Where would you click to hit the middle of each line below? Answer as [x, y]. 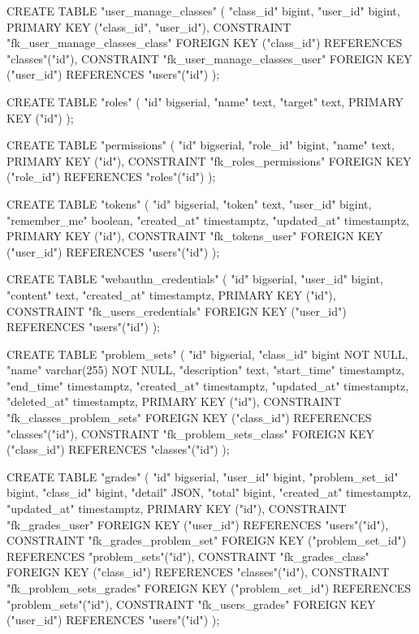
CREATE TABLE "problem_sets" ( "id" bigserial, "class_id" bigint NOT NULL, [207, 354]
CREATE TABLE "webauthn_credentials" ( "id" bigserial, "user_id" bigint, [195, 279]
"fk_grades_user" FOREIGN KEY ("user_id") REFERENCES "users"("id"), [198, 524]
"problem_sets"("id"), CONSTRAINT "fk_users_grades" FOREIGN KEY [191, 604]
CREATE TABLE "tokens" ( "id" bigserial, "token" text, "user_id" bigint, [189, 203]
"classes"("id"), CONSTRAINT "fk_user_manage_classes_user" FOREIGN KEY [209, 58]
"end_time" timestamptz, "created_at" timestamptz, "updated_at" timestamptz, [208, 385]
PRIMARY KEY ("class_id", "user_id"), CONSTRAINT [149, 26]
